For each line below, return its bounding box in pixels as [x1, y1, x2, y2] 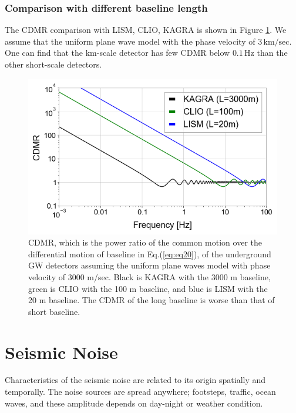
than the [257, 46, 288, 59]
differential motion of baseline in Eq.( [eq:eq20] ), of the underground [28, 247, 271, 260]
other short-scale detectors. [5, 58, 102, 70]
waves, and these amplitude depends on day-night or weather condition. [5, 397, 263, 409]
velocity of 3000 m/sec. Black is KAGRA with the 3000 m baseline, [28, 270, 271, 283]
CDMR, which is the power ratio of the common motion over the [28, 236, 262, 249]
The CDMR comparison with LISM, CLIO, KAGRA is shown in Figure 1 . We [5, 23, 287, 36]
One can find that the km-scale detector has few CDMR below [5, 46, 230, 59]
